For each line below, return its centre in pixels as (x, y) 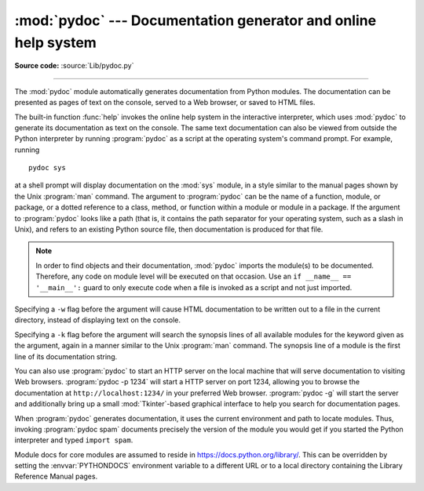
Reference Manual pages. (56, 476)
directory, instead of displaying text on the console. (97, 320)
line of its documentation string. (66, 356)
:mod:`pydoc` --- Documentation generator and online (196, 20)
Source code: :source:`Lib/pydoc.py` (74, 66)
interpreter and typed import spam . (74, 440)
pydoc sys (47, 168)
